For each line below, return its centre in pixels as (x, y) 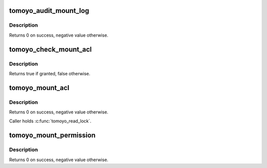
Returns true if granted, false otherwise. (50, 73)
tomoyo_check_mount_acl (50, 49)
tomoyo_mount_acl (39, 87)
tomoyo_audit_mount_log (49, 11)
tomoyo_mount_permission (52, 136)
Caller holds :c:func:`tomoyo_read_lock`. (50, 121)
